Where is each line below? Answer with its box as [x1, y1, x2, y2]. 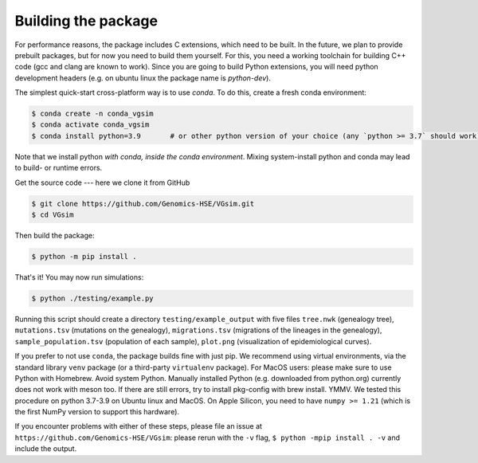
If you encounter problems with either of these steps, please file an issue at [14, 422, 263, 431]
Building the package [14, 12, 159, 29]
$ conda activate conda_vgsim [31, 120, 150, 129]
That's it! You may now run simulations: [14, 272, 144, 282]
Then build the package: [14, 231, 95, 240]
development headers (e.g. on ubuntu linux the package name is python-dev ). [14, 73, 271, 83]
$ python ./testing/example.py [31, 293, 155, 303]
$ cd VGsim [31, 210, 74, 219]
